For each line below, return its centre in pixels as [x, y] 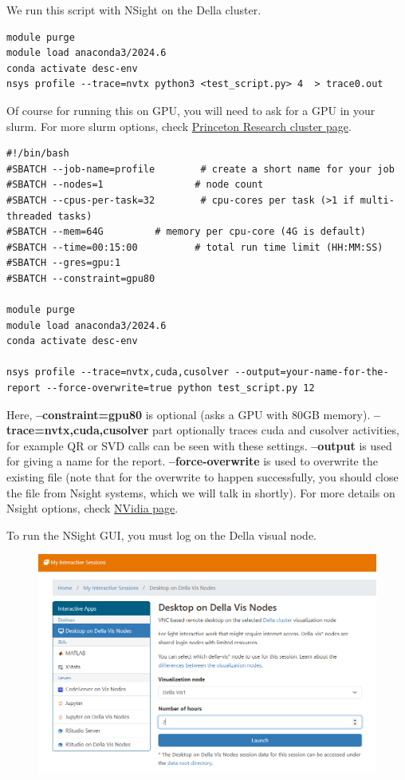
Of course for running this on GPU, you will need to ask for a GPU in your [191, 110]
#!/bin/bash [38, 154]
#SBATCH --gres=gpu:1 [64, 263]
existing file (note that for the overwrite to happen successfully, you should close [202, 477]
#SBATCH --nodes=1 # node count [135, 185]
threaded [29, 216]
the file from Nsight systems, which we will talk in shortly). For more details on [201, 492]
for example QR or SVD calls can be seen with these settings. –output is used [199, 445]
